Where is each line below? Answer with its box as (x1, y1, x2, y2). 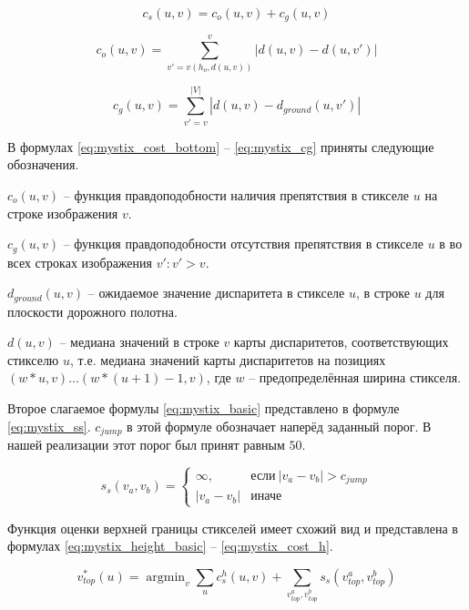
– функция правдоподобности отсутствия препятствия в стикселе (63, 234, 423, 253)
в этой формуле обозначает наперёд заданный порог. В (127, 416, 432, 435)
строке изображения (7, 203, 118, 222)
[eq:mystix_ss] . (7, 416, 91, 435)
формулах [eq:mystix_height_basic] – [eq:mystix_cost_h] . (7, 536, 333, 555)
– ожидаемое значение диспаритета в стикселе (87, 283, 345, 302)
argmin (146, 570, 186, 584)
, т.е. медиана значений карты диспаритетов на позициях (70, 350, 386, 369)
